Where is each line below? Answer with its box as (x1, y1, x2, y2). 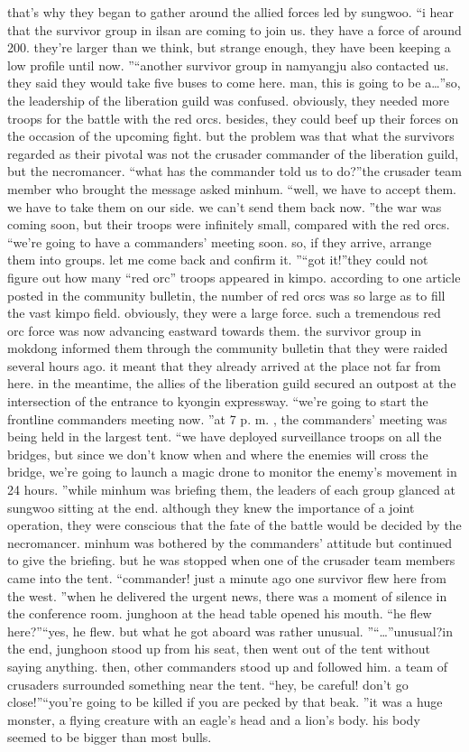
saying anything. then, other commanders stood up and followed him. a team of (7, 656, 447, 675)
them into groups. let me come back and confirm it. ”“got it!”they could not (7, 250, 428, 269)
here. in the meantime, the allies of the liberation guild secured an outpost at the (7, 374, 456, 393)
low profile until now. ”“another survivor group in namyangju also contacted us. (7, 55, 449, 74)
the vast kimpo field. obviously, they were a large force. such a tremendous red (7, 303, 441, 322)
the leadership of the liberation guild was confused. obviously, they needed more (7, 90, 450, 109)
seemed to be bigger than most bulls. (7, 728, 212, 747)
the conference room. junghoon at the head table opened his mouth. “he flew (7, 604, 432, 623)
